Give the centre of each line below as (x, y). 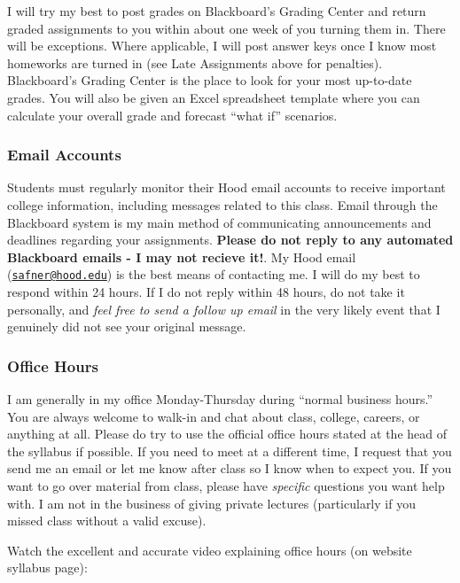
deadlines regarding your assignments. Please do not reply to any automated (230, 240)
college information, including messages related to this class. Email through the (222, 204)
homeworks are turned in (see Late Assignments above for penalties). (195, 62)
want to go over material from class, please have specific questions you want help (226, 485)
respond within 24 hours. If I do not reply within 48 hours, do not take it (206, 291)
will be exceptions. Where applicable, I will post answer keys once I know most (222, 46)
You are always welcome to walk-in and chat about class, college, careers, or (214, 416)
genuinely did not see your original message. (127, 326)
